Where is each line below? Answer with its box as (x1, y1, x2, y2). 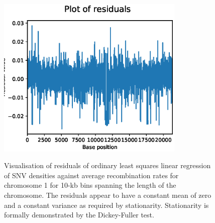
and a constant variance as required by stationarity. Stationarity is (4, 199, 209, 210)
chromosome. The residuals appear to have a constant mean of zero (4, 189, 211, 200)
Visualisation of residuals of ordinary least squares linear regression (4, 160, 211, 171)
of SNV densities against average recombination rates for (4, 170, 179, 180)
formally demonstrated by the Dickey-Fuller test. (4, 209, 154, 220)
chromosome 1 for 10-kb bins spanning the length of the (4, 180, 176, 190)
